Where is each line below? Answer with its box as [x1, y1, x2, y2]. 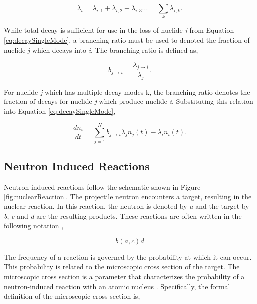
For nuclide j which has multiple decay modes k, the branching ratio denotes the [4, 86, 250, 97]
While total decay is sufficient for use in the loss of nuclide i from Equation [4, 25, 234, 35]
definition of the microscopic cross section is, [4, 291, 140, 301]
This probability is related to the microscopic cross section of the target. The [4, 261, 240, 272]
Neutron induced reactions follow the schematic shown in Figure [4, 181, 201, 192]
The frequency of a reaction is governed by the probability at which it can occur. [4, 251, 252, 262]
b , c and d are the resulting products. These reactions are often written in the [4, 210, 242, 221]
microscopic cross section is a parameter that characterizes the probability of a [4, 271, 245, 281]
